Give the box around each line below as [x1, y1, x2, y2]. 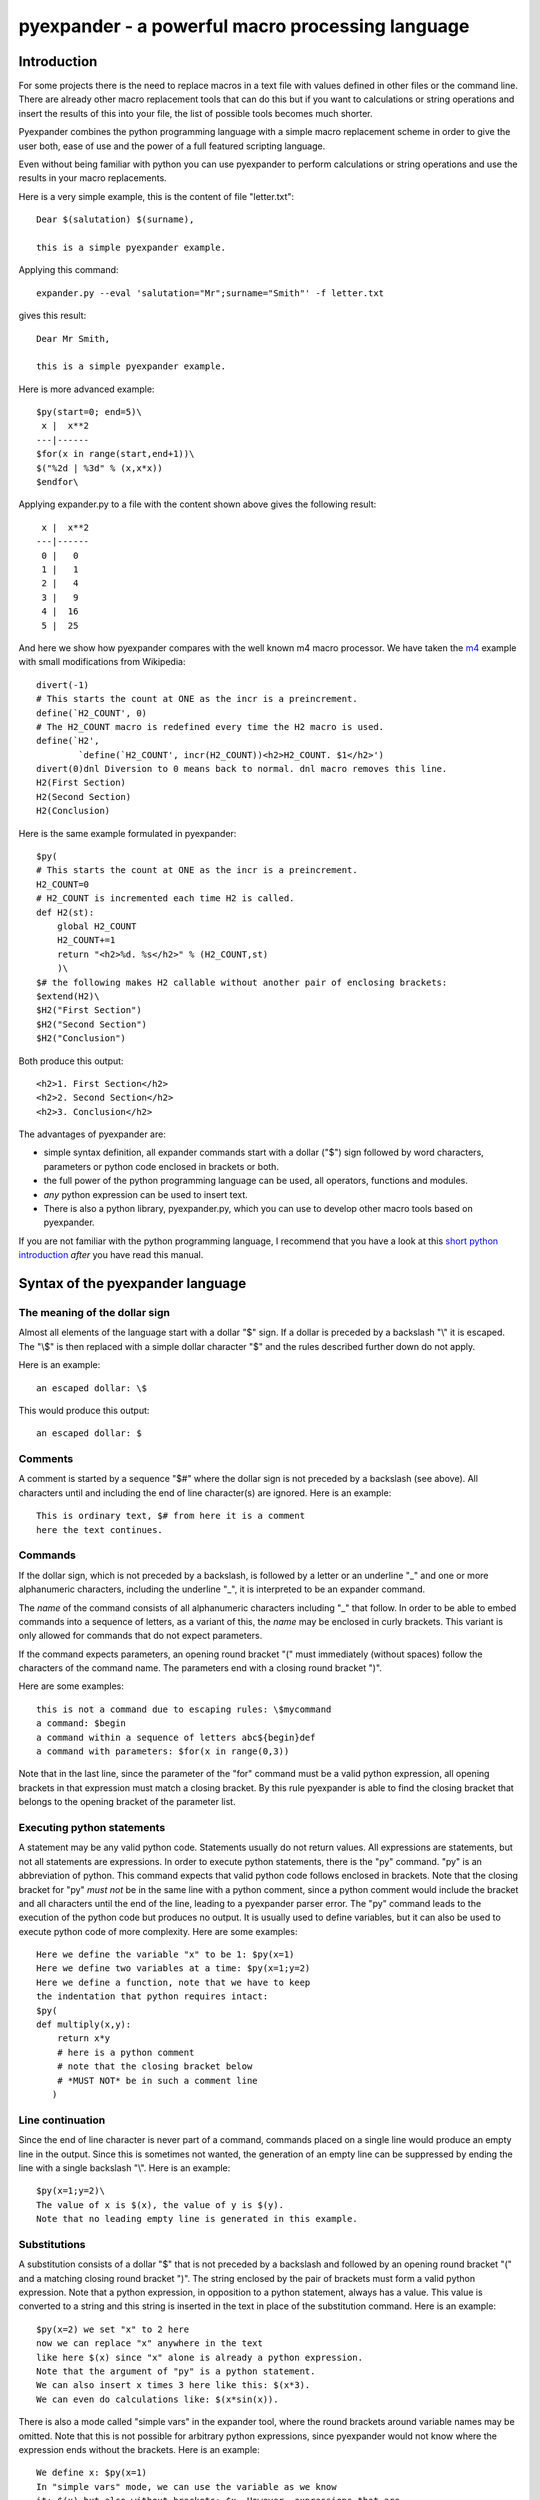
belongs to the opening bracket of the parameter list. [18, 1796, 236, 1808]
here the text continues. [36, 1524, 164, 1535]
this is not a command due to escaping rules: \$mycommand [36, 1703, 332, 1715]
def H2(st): [36, 906, 95, 918]
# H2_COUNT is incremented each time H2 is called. [36, 893, 295, 904]
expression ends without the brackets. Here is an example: [18, 2443, 260, 2455]
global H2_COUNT [56, 920, 137, 932]
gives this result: [18, 310, 87, 322]
